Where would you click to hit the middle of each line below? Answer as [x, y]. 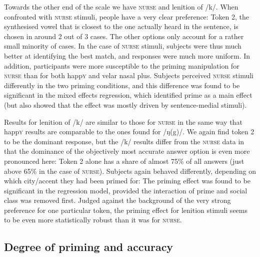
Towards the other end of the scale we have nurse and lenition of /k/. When [121, 7]
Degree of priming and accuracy [89, 247]
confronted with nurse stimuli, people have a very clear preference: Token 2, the [126, 16]
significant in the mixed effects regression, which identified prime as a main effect [128, 95]
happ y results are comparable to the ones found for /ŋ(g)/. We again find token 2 [129, 132]
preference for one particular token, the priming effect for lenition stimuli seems [126, 210]
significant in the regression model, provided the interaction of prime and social [126, 190]
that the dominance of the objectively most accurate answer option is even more [127, 151]
